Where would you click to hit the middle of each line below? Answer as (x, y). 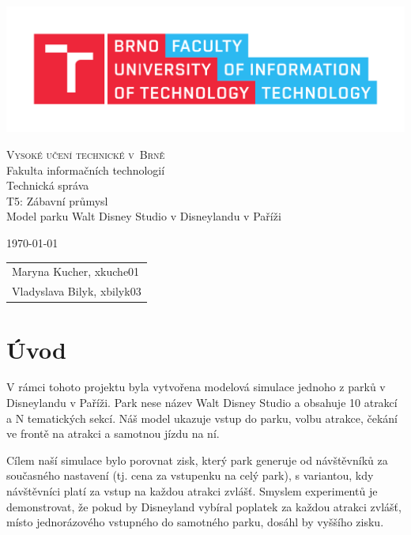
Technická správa (48, 185)
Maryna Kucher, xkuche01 (76, 271)
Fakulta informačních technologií (86, 170)
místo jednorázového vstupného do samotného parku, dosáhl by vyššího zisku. (195, 522)
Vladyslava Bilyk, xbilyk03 (77, 291)
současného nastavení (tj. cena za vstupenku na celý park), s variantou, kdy (190, 475)
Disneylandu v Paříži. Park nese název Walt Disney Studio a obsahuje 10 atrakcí (202, 403)
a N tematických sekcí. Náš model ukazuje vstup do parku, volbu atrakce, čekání (202, 418)
